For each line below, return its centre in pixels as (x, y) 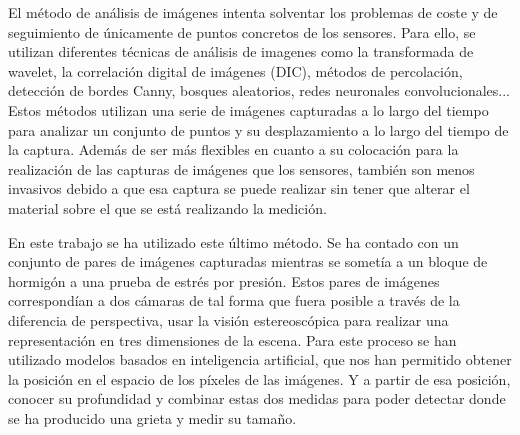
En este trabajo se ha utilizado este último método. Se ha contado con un (233, 241)
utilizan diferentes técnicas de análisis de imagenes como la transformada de (241, 51)
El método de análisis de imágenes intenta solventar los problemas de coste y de (253, 12)
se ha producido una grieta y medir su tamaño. (152, 417)
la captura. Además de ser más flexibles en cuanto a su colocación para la (233, 149)
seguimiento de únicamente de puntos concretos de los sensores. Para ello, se (242, 31)
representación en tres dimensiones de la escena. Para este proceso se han (232, 339)
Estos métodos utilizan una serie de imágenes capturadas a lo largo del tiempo (248, 109)
